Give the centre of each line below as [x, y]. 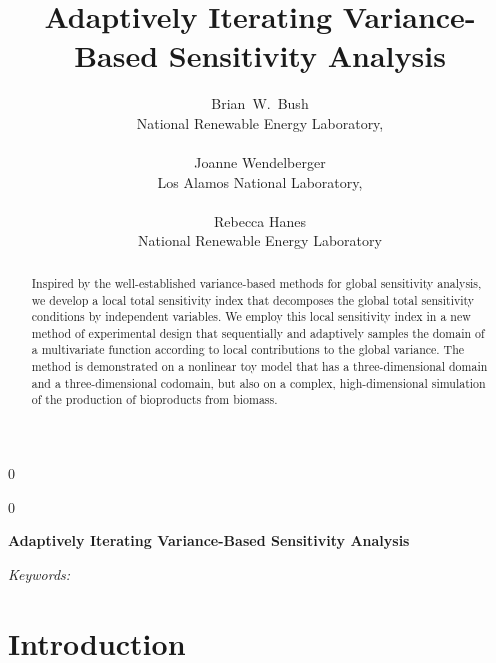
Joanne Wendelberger [260, 162]
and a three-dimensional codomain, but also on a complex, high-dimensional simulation [258, 382]
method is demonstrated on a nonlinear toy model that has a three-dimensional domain [259, 366]
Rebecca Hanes [260, 220]
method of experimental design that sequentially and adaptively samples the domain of [258, 332]
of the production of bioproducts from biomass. [154, 399]
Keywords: [39, 573]
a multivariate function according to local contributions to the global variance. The [248, 349]
